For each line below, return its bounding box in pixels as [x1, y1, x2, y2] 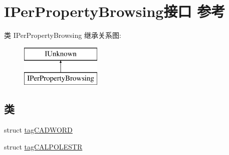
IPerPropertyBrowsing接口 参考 [4, 1, 225, 21]
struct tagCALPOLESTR [4, 141, 83, 152]
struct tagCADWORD [4, 125, 73, 135]
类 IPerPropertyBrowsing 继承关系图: [4, 30, 121, 40]
